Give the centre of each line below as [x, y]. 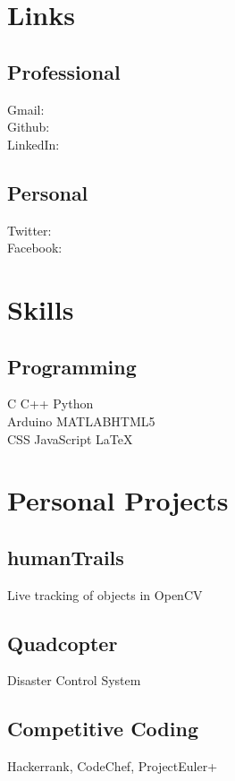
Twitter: [29, 230]
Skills [41, 309]
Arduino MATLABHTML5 [81, 421]
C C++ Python [50, 403]
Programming [72, 366]
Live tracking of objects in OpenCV [105, 594]
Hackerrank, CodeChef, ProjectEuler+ [113, 766]
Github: [29, 127]
